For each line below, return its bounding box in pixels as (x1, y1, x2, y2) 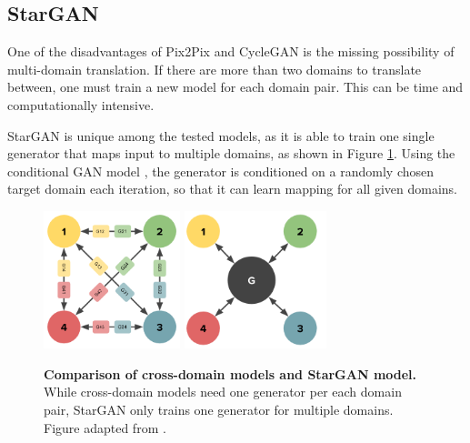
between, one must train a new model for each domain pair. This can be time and (7, 77, 464, 96)
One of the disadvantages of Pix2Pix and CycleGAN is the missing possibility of (7, 42, 455, 61)
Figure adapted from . (44, 418, 166, 437)
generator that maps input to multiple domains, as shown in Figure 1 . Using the (7, 144, 455, 163)
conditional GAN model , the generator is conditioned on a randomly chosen (7, 161, 435, 180)
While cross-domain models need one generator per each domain (44, 382, 402, 401)
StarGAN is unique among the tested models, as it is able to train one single (7, 126, 435, 145)
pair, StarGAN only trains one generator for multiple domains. (44, 399, 394, 418)
